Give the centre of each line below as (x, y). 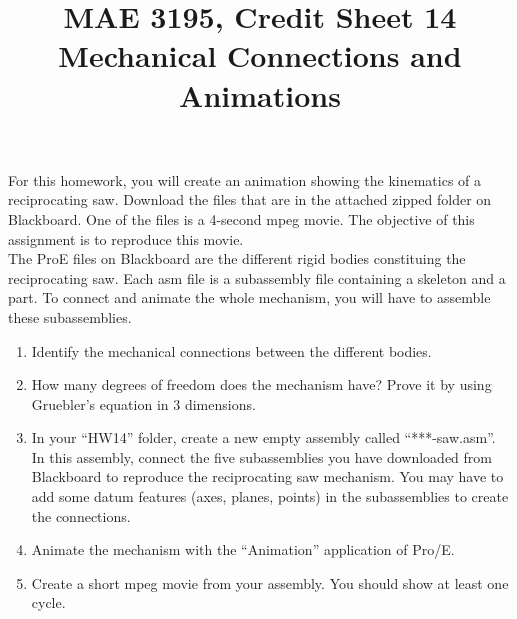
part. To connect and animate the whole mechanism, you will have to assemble (249, 297)
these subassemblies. (70, 316)
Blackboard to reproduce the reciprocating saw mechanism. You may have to (267, 476)
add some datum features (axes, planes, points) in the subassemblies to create (270, 496)
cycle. (48, 602)
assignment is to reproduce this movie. (126, 238)
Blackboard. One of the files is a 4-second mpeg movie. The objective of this (241, 218)
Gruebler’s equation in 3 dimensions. (143, 403)
